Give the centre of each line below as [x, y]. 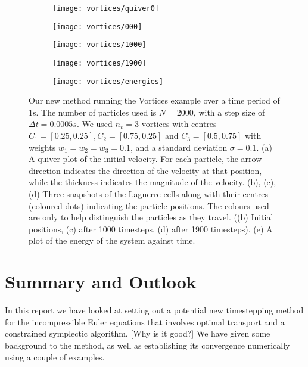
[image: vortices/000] [97, 27]
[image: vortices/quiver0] [106, 8]
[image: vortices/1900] [99, 63]
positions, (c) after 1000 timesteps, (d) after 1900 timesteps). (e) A [151, 228]
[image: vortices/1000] [99, 45]
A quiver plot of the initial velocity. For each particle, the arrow [145, 159]
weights [42, 147]
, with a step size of [229, 112]
